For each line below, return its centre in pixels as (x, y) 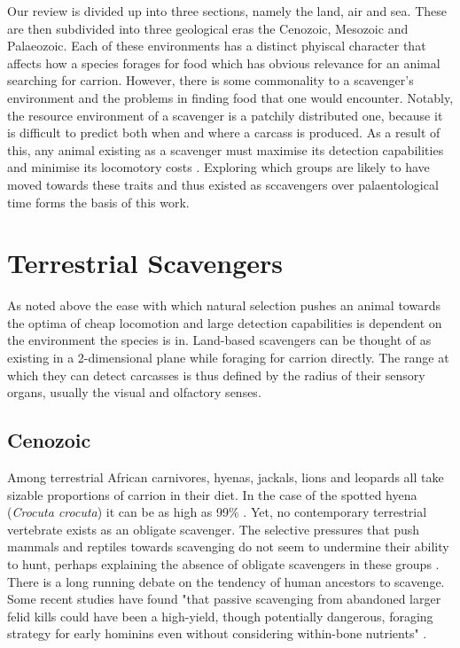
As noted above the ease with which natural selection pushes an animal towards (224, 305)
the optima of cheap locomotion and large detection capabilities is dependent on (225, 322)
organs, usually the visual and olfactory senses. (134, 392)
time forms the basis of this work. (98, 202)
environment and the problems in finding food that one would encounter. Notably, (230, 97)
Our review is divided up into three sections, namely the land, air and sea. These (227, 11)
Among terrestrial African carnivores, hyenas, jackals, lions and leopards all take (226, 477)
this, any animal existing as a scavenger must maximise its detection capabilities (226, 149)
